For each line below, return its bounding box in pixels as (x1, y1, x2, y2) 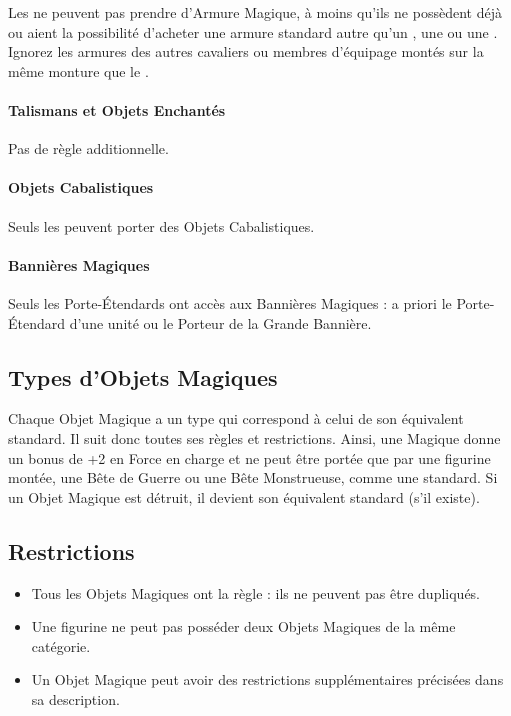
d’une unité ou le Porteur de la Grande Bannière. (69, 312, 372, 333)
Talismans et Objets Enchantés (8, 99, 226, 120)
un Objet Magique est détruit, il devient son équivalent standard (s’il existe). (8, 486, 480, 507)
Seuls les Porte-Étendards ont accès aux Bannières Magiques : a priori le (8, 292, 452, 313)
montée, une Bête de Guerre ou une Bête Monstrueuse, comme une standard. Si (8, 467, 498, 488)
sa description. (31, 688, 120, 709)
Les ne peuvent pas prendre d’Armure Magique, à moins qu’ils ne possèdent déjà (8, 2, 502, 22)
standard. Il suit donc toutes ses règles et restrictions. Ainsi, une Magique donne (8, 427, 501, 448)
